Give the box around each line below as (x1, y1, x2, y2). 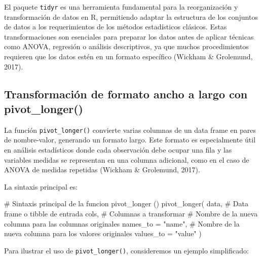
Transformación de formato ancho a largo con (4, 86, 248, 101)
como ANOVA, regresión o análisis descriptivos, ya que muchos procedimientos (4, 41, 249, 52)
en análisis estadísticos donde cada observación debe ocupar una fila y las (4, 144, 232, 155)
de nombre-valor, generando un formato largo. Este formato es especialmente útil (4, 134, 256, 145)
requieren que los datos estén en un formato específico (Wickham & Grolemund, (4, 51, 253, 62)
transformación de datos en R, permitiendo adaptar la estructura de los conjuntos (4, 11, 258, 22)
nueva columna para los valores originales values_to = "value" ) (4, 228, 202, 239)
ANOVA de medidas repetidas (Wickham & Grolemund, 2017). (4, 164, 200, 175)
